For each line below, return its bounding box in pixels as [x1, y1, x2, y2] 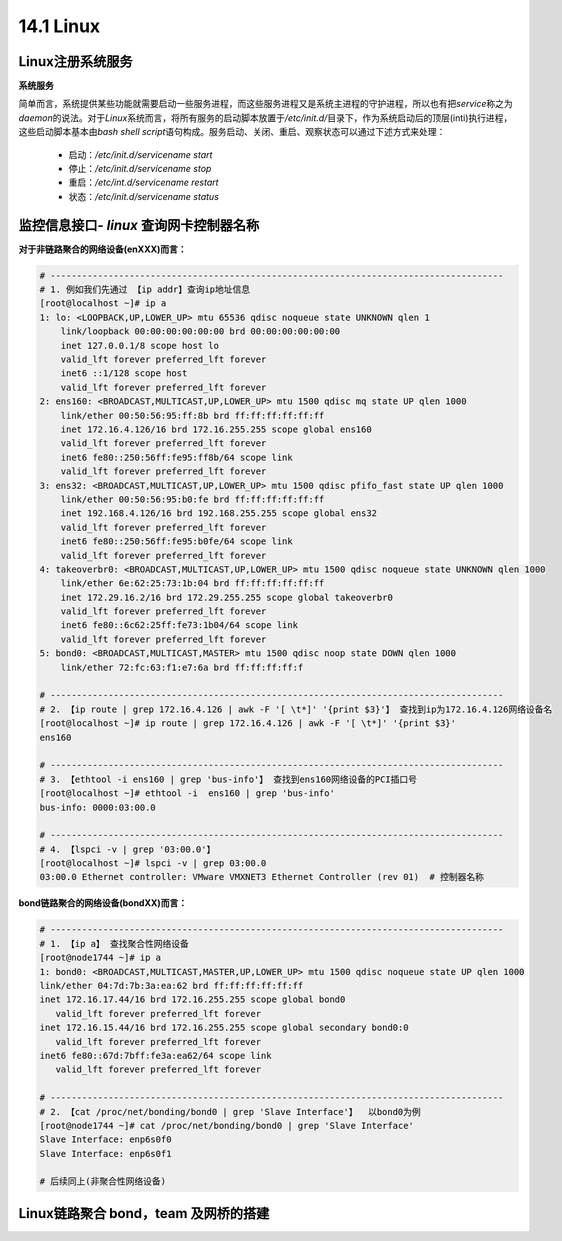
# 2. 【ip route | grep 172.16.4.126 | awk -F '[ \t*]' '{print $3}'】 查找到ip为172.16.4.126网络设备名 [39, 703, 553, 715]
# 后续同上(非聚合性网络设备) [39, 1176, 167, 1187]
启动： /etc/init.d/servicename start [68, 148, 213, 160]
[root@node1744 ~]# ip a [39, 952, 162, 964]
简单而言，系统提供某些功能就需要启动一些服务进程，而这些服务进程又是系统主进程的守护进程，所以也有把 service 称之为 [18, 98, 514, 110]
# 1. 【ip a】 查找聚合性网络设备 [39, 938, 189, 949]
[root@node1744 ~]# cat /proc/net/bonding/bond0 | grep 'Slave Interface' [39, 1120, 415, 1131]
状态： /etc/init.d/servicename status [68, 190, 220, 202]
